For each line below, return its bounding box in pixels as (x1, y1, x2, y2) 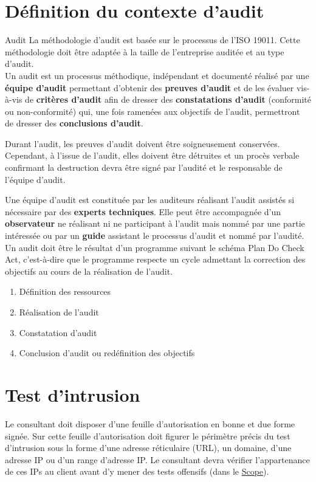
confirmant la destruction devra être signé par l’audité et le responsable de (5, 161, 283, 174)
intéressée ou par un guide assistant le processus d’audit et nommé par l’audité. (5, 229, 304, 242)
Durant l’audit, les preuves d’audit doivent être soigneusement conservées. (5, 137, 280, 150)
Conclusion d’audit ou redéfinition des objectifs (19, 346, 195, 359)
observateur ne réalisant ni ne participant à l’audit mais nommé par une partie (5, 217, 305, 230)
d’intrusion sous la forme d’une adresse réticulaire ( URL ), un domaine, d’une (5, 441, 292, 454)
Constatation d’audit (19, 326, 97, 339)
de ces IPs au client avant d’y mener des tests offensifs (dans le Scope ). (5, 465, 269, 478)
